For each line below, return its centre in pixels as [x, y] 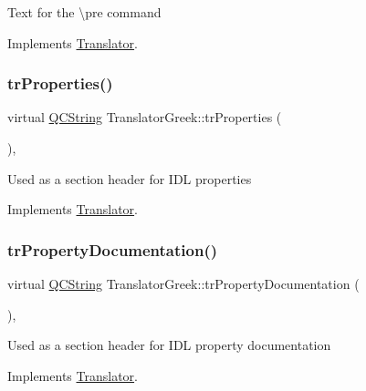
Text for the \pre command [84, 12]
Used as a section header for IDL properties [130, 178]
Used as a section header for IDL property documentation [169, 345]
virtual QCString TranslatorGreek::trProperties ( [145, 117]
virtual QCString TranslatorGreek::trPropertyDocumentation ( [183, 283]
